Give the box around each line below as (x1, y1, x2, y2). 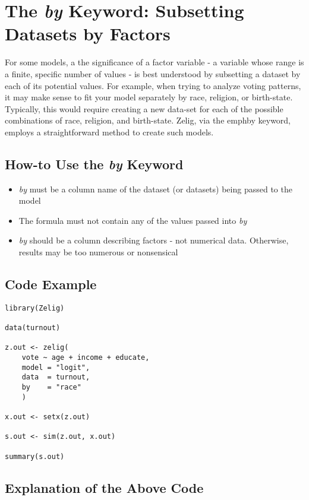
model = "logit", (21, 363, 90, 372)
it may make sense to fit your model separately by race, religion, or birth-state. (5, 91, 293, 103)
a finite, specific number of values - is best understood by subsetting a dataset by (5, 67, 301, 80)
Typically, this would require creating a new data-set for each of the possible (5, 102, 283, 115)
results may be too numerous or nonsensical (18, 246, 178, 258)
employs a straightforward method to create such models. (5, 125, 214, 138)
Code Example (5, 275, 97, 293)
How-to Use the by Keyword (5, 154, 184, 173)
